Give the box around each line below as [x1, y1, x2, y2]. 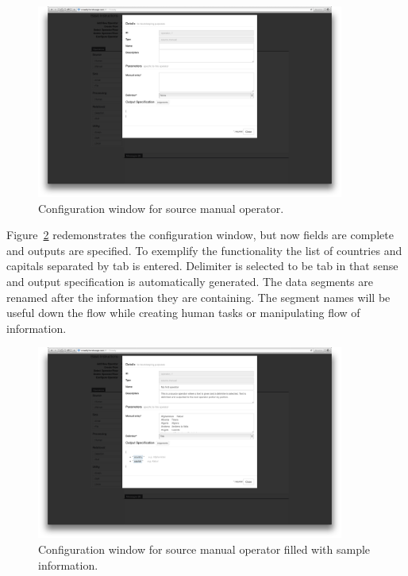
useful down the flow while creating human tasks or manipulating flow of [6, 304, 360, 321]
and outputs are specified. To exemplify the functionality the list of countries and [6, 242, 402, 258]
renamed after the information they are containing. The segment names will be [6, 288, 391, 305]
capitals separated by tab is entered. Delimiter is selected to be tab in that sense [6, 257, 398, 274]
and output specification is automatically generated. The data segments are [6, 273, 373, 289]
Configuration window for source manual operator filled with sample [38, 540, 371, 557]
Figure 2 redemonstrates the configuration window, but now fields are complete [6, 226, 394, 243]
